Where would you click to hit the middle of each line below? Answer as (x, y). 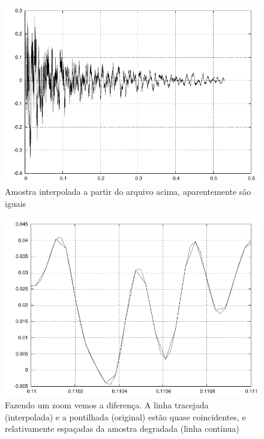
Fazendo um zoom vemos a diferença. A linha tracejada (107, 404)
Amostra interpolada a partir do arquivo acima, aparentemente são (128, 192)
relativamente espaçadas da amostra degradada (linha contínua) (122, 428)
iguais (16, 203)
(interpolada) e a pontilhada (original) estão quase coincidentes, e (125, 416)
